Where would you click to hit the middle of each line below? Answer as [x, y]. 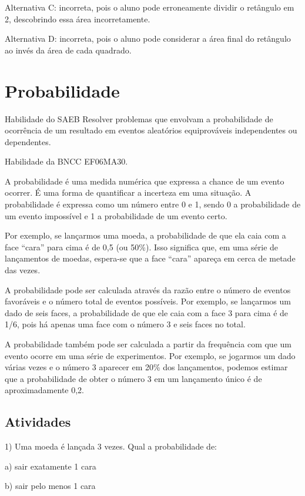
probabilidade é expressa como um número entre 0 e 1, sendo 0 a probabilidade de [153, 204]
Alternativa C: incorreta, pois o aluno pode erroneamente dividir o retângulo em [150, 7]
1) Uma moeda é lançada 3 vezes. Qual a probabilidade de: [111, 446]
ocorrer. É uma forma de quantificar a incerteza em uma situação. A [128, 192]
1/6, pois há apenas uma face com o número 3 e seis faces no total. [125, 324]
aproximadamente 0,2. [44, 390]
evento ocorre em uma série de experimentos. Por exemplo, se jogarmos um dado [150, 355]
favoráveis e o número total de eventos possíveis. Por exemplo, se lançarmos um [148, 301]
